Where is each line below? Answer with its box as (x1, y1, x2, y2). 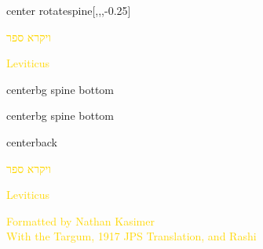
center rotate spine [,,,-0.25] (6, 2, 131, 18)
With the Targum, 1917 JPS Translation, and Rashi (6, 228, 257, 244)
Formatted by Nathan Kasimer (6, 212, 155, 229)
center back (6, 133, 57, 150)
